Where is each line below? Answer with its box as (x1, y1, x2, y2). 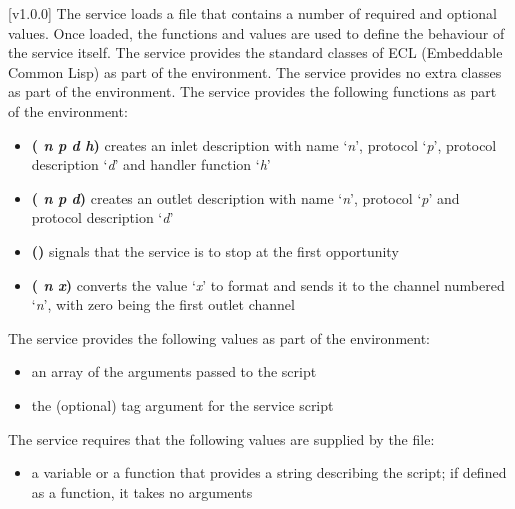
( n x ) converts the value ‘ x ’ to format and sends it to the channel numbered (31, 274, 505, 295)
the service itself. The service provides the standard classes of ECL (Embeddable (8, 42, 503, 63)
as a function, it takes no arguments (31, 481, 253, 502)
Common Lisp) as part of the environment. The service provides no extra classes (8, 61, 502, 82)
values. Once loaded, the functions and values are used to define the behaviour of (8, 22, 505, 43)
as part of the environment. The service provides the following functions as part (8, 81, 497, 102)
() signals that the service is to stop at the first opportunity (31, 240, 399, 261)
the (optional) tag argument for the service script (31, 394, 334, 415)
